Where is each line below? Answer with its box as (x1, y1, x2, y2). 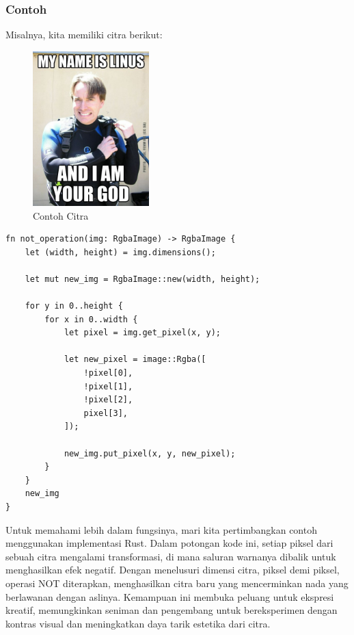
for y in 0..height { (25, 301, 123, 311)
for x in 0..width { (44, 314, 138, 324)
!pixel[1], (83, 381, 133, 391)
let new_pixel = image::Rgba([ (64, 354, 206, 365)
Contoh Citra (33, 208, 89, 222)
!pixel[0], (83, 368, 133, 378)
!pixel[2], (83, 395, 133, 405)
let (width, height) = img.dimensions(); (25, 247, 216, 257)
